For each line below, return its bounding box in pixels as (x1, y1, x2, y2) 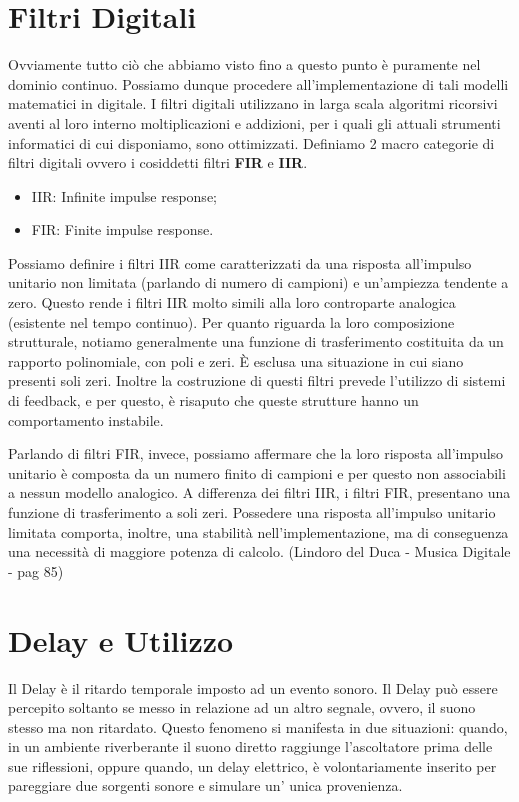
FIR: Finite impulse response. (31, 219, 214, 240)
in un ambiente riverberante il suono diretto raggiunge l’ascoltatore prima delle (8, 736, 493, 757)
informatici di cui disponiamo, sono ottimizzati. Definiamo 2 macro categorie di (8, 132, 495, 153)
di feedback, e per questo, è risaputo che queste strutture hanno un (8, 390, 419, 411)
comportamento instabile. (8, 409, 164, 430)
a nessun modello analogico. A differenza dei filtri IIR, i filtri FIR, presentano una (8, 482, 511, 503)
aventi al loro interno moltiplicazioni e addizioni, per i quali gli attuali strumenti (8, 112, 501, 133)
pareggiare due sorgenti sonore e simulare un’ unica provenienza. (8, 775, 403, 796)
